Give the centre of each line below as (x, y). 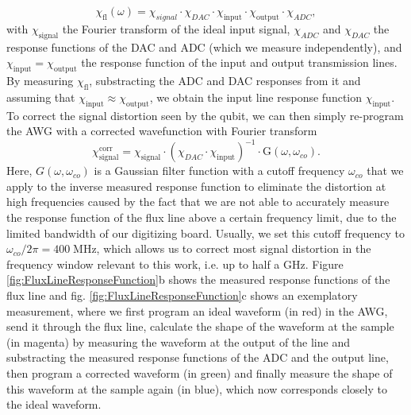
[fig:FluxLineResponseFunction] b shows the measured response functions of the (198, 279)
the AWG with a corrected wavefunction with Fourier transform (162, 131)
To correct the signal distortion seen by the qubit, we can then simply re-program (205, 115)
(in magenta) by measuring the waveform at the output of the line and (178, 341)
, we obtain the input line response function (256, 97)
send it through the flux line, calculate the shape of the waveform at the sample (200, 326)
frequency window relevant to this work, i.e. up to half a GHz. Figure (175, 264)
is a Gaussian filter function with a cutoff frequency (219, 171)
